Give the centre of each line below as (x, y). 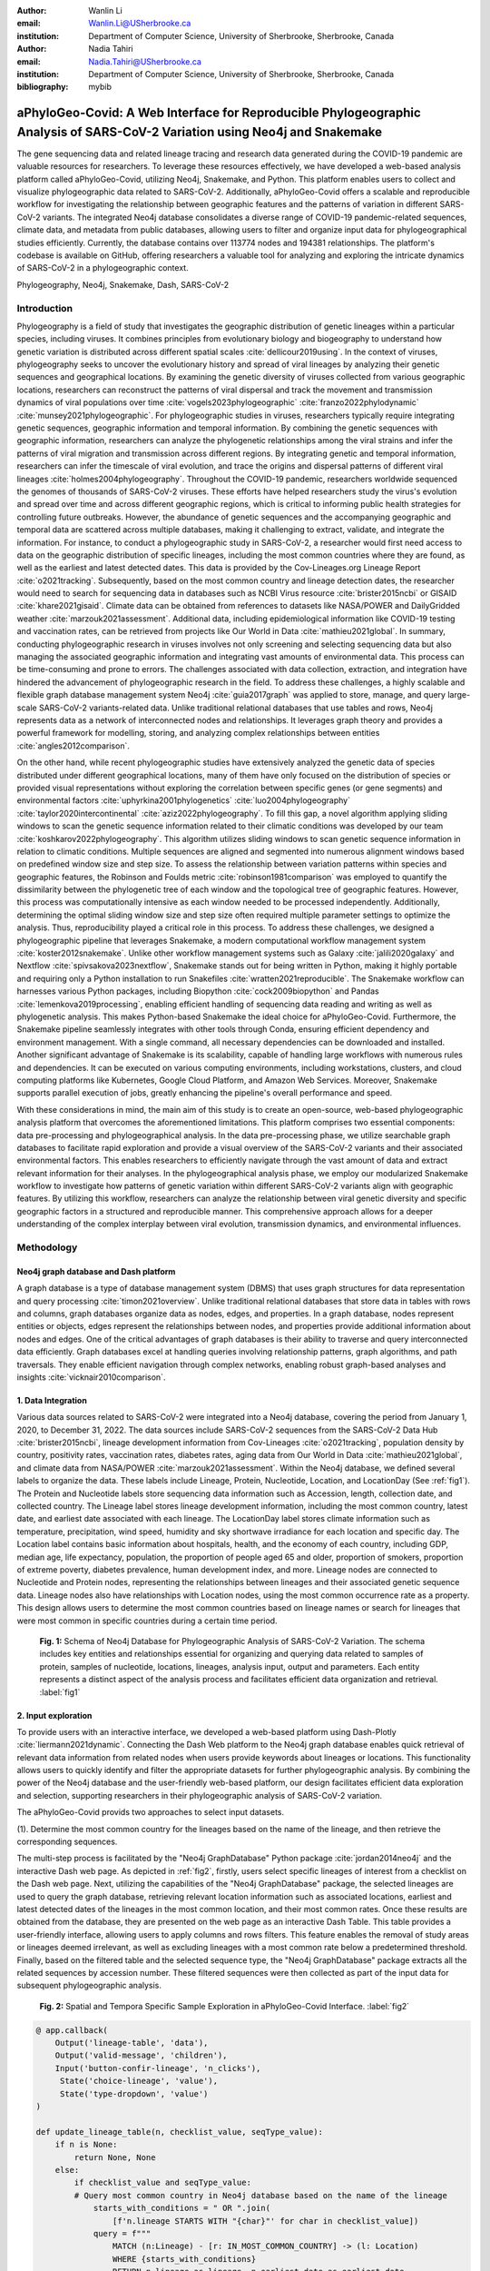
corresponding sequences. (67, 1842)
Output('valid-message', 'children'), (141, 2056)
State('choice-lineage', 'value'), (138, 2081)
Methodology (47, 1247)
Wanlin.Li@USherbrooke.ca (140, 24)
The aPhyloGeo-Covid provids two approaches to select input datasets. (151, 1812)
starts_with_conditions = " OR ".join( (182, 2208)
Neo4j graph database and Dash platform (96, 1271)
